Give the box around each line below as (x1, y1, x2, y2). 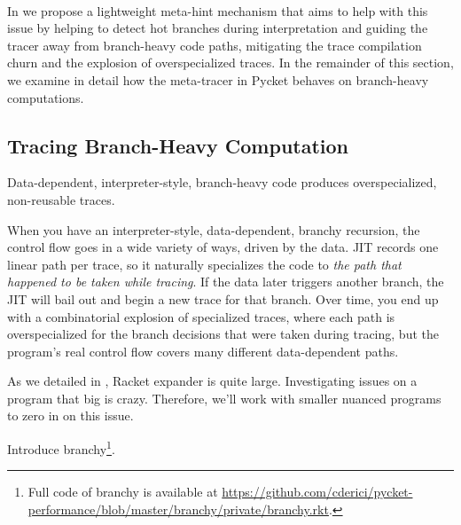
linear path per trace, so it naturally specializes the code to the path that (7, 255, 402, 273)
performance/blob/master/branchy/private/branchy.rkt (27, 499, 329, 518)
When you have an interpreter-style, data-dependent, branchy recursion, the (7, 220, 420, 239)
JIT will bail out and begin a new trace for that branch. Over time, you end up (7, 289, 439, 308)
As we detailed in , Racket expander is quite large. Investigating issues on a (7, 372, 418, 390)
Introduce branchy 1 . (7, 437, 115, 458)
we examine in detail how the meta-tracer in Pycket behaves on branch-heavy (7, 70, 429, 89)
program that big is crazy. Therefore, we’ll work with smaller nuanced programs (7, 388, 441, 407)
